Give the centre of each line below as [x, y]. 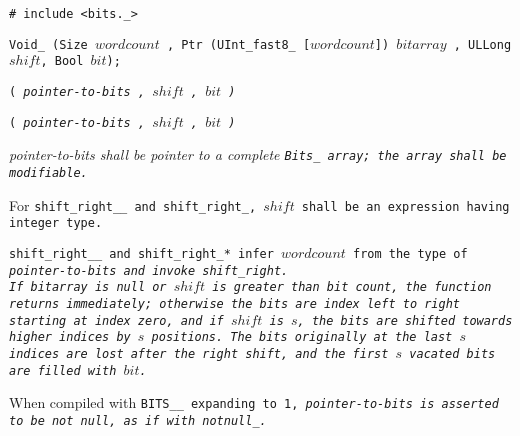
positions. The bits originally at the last [302, 337]
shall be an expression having [405, 206]
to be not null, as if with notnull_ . [138, 420]
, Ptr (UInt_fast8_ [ [238, 44]
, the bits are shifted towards [405, 320]
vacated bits [452, 353]
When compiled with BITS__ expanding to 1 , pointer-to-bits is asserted [254, 402]
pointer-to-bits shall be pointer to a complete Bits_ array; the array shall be [258, 154]
